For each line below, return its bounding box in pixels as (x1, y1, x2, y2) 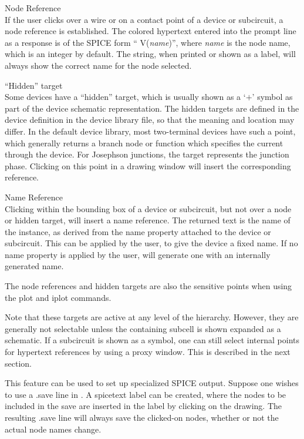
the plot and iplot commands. (5, 291, 112, 303)
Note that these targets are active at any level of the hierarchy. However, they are (5, 311, 299, 323)
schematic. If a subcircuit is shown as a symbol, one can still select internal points (5, 334, 299, 346)
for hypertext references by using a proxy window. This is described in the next (5, 346, 291, 358)
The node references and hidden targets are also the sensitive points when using (5, 280, 292, 292)
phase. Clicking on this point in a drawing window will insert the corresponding (5, 159, 291, 172)
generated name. (5, 260, 64, 272)
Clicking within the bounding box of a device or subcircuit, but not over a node (5, 202, 292, 215)
